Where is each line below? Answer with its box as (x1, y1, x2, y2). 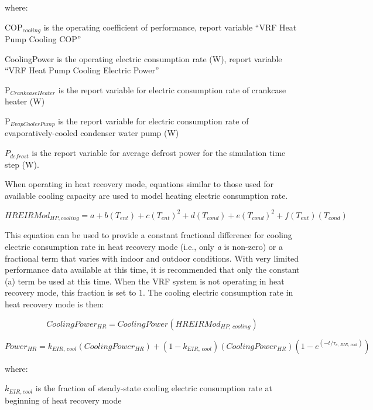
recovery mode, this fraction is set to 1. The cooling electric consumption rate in (5, 286, 293, 299)
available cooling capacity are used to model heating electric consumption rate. (5, 189, 288, 201)
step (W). (5, 158, 39, 170)
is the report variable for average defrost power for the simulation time (32, 147, 286, 159)
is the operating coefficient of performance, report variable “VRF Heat (43, 21, 297, 33)
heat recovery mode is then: (5, 297, 104, 310)
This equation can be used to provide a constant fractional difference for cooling (5, 229, 292, 241)
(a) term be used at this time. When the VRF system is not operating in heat (5, 275, 285, 287)
